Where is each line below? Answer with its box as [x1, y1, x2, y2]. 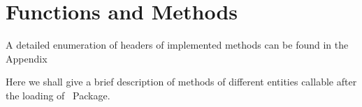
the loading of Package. [6, 88, 110, 102]
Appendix [6, 51, 48, 65]
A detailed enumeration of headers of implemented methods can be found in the [6, 38, 349, 52]
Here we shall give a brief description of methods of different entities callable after [6, 74, 357, 89]
